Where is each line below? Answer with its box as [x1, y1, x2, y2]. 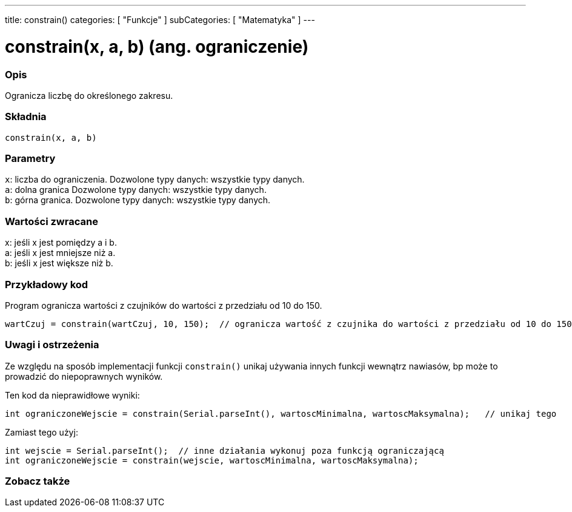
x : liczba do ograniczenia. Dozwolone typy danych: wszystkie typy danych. [5, 174, 305, 185]
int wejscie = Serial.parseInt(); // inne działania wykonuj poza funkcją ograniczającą [5, 445, 444, 456]
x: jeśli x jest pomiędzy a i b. [5, 237, 117, 248]
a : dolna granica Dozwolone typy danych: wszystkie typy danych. [5, 184, 267, 195]
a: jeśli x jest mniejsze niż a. [5, 248, 116, 258]
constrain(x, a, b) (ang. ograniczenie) [5, 36, 309, 57]
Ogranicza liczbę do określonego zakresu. [5, 90, 173, 101]
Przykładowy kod [5, 278, 88, 291]
